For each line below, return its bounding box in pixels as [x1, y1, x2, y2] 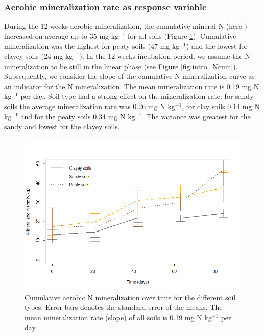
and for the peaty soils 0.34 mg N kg [20, 111, 135, 121]
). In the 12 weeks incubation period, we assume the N [79, 51, 250, 61]
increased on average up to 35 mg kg [4, 30, 119, 41]
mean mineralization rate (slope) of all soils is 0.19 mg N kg [25, 311, 212, 322]
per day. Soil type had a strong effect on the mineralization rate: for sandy [20, 91, 254, 101]
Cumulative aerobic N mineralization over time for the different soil [25, 291, 236, 302]
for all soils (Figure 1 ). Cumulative [128, 30, 236, 41]
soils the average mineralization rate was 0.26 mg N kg [4, 100, 175, 111]
